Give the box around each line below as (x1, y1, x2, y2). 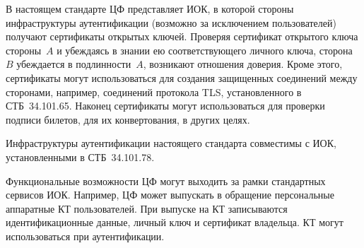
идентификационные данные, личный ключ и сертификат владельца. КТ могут (6, 215, 344, 230)
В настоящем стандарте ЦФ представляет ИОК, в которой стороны (6, 1, 294, 16)
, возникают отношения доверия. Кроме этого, (143, 57, 343, 71)
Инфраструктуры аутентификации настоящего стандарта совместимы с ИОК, (6, 136, 336, 150)
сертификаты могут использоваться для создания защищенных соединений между (6, 70, 358, 85)
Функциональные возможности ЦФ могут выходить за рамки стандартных (6, 173, 326, 188)
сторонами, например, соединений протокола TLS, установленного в (6, 84, 302, 99)
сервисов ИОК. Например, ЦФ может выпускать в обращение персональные (6, 187, 334, 202)
